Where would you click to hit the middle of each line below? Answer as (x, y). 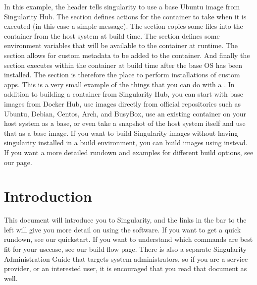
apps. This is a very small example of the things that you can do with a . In (119, 84)
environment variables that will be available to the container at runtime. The (121, 45)
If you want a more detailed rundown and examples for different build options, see (129, 152)
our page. (18, 162)
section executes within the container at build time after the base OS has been (123, 65)
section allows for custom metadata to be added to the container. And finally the (127, 55)
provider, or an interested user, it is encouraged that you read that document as (126, 268)
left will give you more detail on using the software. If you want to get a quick (123, 229)
